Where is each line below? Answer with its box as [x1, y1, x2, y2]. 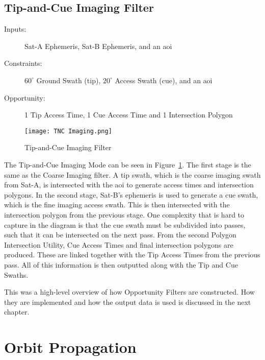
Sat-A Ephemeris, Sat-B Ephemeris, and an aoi [24, 40, 172, 51]
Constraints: [4, 58, 42, 68]
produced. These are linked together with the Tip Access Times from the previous [4, 249, 260, 260]
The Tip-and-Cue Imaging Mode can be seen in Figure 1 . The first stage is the [4, 159, 251, 170]
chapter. [4, 306, 30, 317]
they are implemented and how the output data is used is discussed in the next [4, 296, 251, 307]
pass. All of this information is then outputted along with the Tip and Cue [4, 259, 238, 270]
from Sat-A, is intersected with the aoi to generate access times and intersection [4, 179, 254, 190]
